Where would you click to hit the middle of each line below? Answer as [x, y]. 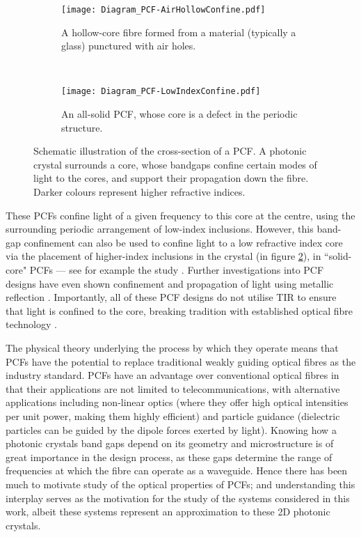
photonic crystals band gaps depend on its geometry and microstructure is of [170, 443]
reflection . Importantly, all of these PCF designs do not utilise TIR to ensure [171, 297]
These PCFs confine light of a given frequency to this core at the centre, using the [180, 215]
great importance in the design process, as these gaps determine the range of [169, 457]
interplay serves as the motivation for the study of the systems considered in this [178, 498]
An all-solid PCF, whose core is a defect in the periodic [179, 114]
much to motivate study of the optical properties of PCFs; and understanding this [180, 484]
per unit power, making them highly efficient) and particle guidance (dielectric [173, 415]
